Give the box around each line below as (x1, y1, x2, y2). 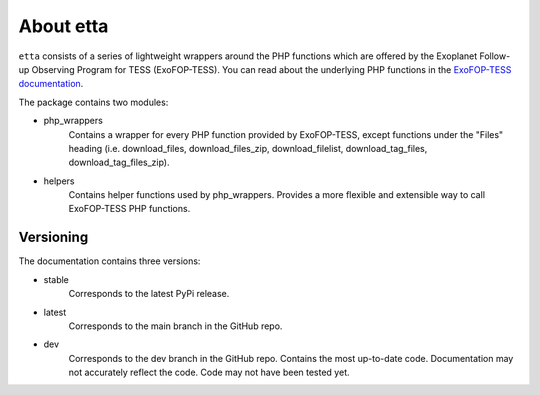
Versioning (18, 229, 89, 246)
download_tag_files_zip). (68, 156, 170, 169)
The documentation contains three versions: (18, 255, 201, 267)
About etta (18, 15, 109, 37)
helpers (43, 175, 75, 187)
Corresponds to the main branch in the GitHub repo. (68, 320, 283, 332)
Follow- (479, 50, 511, 62)
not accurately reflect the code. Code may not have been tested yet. (68, 366, 350, 379)
